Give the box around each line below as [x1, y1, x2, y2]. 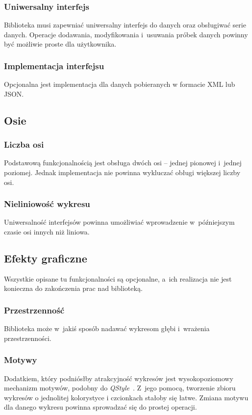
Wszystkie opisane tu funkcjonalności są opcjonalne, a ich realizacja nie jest [4, 273, 232, 284]
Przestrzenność [4, 304, 65, 316]
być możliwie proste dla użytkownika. [4, 39, 117, 49]
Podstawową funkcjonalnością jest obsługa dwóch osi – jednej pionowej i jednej [4, 157, 242, 168]
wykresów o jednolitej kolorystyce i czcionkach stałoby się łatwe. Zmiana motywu [4, 392, 249, 402]
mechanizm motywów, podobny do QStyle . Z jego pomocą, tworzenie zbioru [4, 383, 236, 393]
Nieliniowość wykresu [4, 198, 90, 210]
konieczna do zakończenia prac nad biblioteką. [4, 283, 143, 293]
